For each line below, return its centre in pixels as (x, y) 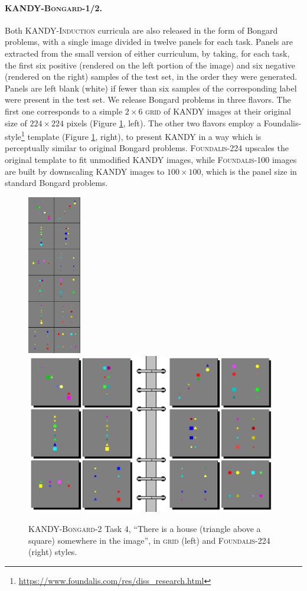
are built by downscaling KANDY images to (85, 171)
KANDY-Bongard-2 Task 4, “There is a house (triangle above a (145, 529)
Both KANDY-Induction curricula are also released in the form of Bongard (141, 30)
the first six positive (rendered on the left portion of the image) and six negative (150, 65)
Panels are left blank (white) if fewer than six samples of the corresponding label (151, 88)
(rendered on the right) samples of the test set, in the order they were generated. (151, 76)
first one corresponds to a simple (64, 111)
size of (16, 123)
